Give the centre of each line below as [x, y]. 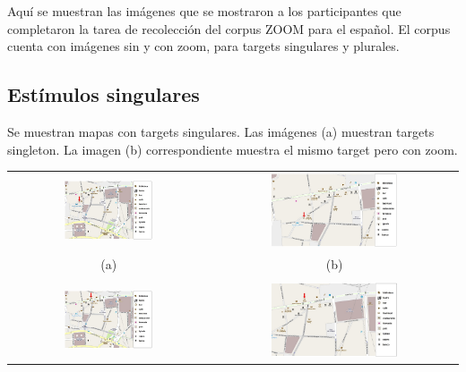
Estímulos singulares [104, 94]
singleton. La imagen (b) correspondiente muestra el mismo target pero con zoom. [233, 149]
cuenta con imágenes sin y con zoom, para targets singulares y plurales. [203, 46]
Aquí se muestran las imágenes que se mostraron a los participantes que [204, 11]
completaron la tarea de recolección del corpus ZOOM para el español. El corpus [229, 28]
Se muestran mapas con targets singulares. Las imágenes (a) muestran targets [221, 131]
